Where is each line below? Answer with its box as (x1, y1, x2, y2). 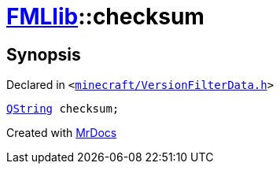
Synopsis (6, 44, 81, 65)
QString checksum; (6, 102, 120, 116)
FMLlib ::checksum (6, 3, 204, 30)
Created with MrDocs (6, 126, 117, 140)
